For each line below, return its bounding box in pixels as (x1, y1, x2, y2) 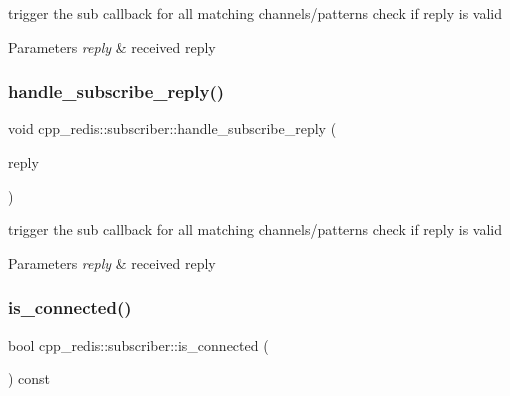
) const (8, 368, 51, 389)
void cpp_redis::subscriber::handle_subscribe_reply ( (8, 118, 337, 139)
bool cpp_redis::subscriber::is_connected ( (8, 334, 269, 355)
